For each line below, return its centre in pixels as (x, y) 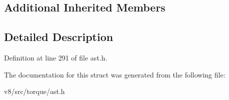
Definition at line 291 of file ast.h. (56, 57)
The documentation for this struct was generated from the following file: (115, 74)
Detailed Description (59, 37)
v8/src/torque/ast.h (34, 91)
